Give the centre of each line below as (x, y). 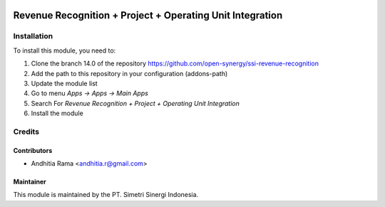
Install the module (57, 113)
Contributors (33, 150)
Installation (33, 36)
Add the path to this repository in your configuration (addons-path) (129, 73)
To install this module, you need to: (65, 51)
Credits (26, 132)
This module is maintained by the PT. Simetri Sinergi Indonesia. (106, 195)
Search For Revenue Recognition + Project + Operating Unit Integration (135, 103)
